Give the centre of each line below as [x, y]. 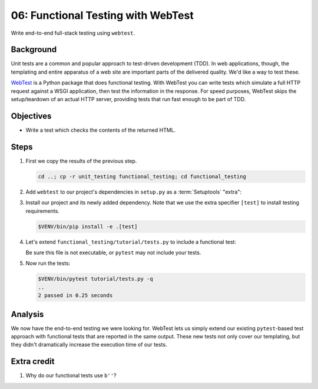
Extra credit [33, 362]
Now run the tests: [48, 263]
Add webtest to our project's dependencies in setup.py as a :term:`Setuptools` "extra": [133, 192]
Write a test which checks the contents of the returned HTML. [101, 130]
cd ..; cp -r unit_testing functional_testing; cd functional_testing [142, 176]
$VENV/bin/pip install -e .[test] [88, 226]
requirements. [43, 211]
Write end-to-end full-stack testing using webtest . [73, 33]
